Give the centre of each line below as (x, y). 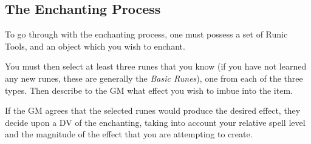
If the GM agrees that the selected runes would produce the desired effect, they (153, 110)
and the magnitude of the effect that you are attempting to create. (129, 134)
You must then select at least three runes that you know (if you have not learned (156, 66)
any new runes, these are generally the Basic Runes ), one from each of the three (154, 78)
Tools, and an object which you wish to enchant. (95, 46)
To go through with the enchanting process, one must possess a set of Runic (146, 34)
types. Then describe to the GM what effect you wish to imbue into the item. (149, 90)
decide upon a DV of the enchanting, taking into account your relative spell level (155, 122)
